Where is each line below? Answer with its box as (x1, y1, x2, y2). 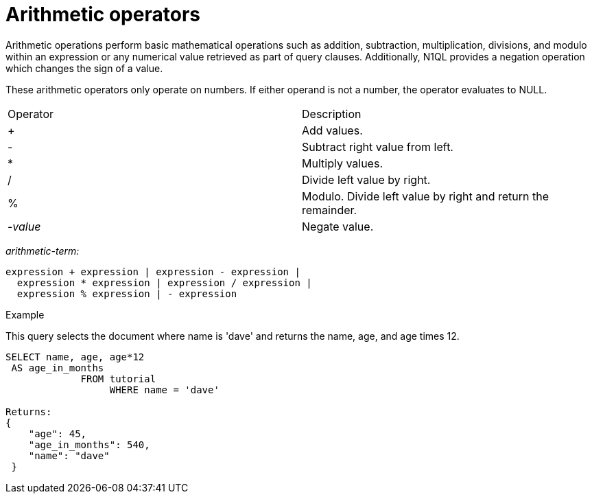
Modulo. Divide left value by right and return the (302, 189, 549, 203)
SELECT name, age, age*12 (5, 351, 145, 362)
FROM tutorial (80, 373, 156, 384)
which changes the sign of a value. (5, 62, 163, 74)
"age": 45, (28, 428, 87, 439)
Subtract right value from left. (302, 139, 453, 154)
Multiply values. (302, 156, 383, 170)
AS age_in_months (11, 362, 104, 373)
